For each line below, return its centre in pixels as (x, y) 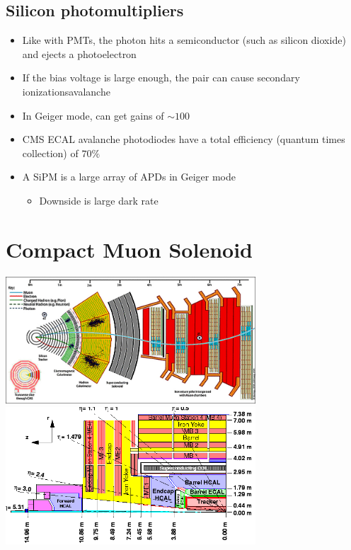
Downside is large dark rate (99, 200)
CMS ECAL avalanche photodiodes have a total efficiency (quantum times (184, 139)
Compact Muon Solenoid (129, 249)
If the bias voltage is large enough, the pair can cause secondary (161, 78)
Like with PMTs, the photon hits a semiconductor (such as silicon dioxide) (184, 40)
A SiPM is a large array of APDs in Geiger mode (129, 177)
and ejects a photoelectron (79, 53)
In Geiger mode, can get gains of (93, 115)
